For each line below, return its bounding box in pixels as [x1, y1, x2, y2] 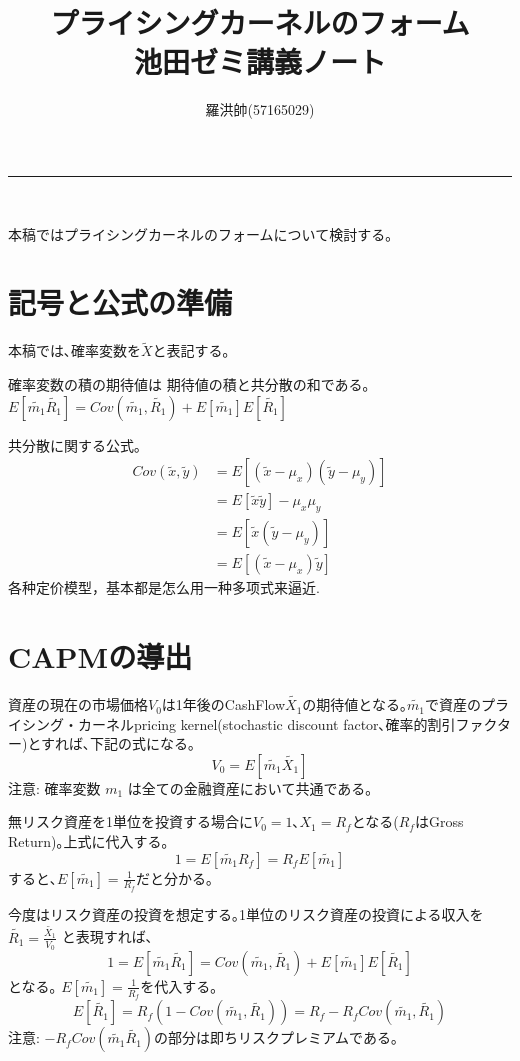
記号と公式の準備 [8, 282, 233, 323]
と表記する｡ [152, 340, 230, 361]
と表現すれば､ [61, 926, 153, 947]
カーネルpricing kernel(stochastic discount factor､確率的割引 [77, 713, 456, 734]
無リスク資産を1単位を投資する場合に [8, 811, 253, 832]
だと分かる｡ [136, 867, 214, 888]
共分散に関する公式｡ [8, 434, 141, 455]
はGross [414, 811, 464, 832]
